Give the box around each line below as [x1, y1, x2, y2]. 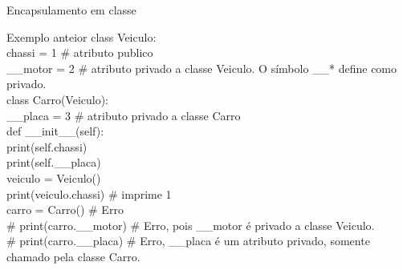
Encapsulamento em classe [6, 2, 136, 18]
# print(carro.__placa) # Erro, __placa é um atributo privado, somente [6, 232, 370, 249]
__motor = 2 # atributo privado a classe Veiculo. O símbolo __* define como [6, 59, 397, 76]
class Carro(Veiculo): [6, 91, 109, 107]
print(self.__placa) [6, 154, 101, 171]
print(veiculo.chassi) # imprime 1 [6, 185, 172, 202]
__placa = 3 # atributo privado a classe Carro [6, 107, 241, 123]
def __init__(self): [6, 123, 104, 139]
